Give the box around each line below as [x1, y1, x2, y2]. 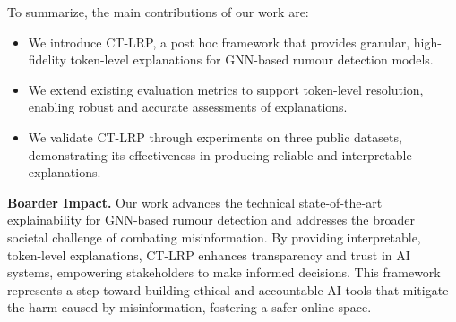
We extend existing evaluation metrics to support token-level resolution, [28, 80, 424, 98]
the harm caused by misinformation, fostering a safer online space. [7, 298, 372, 317]
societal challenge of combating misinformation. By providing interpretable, [7, 227, 421, 246]
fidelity [28, 50, 66, 69]
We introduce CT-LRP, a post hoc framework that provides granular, [28, 32, 410, 51]
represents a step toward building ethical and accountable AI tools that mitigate [7, 280, 449, 299]
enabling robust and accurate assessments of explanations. [28, 97, 348, 116]
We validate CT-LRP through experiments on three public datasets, [28, 127, 402, 146]
